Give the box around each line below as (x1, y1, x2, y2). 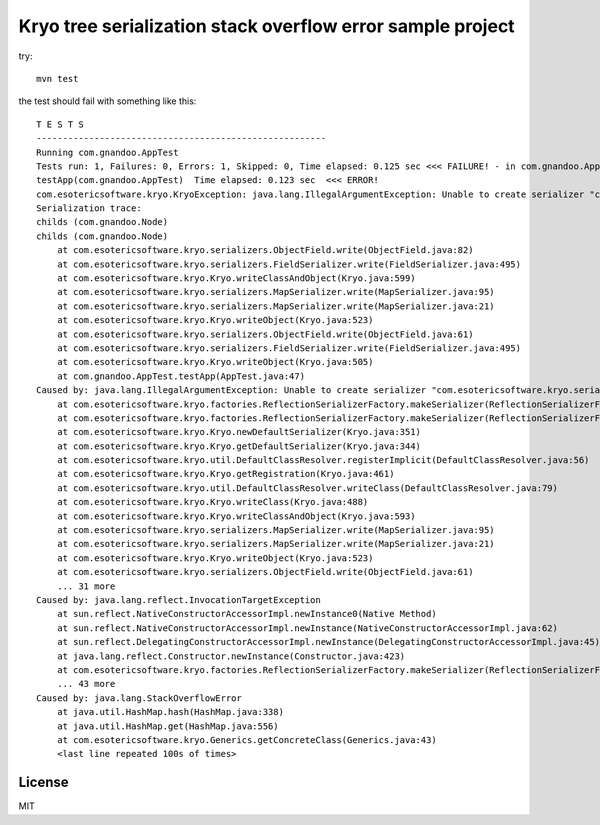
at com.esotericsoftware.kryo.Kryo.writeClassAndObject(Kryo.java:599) (56, 273, 416, 284)
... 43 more (56, 678, 116, 690)
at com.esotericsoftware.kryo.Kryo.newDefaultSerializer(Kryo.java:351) (56, 426, 422, 438)
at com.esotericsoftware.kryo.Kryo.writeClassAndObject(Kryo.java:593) (56, 510, 416, 522)
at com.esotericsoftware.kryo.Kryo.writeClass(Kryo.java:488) (56, 496, 369, 508)
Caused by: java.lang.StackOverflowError (36, 692, 242, 704)
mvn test (36, 73, 79, 84)
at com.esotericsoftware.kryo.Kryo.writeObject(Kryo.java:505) (56, 356, 374, 368)
